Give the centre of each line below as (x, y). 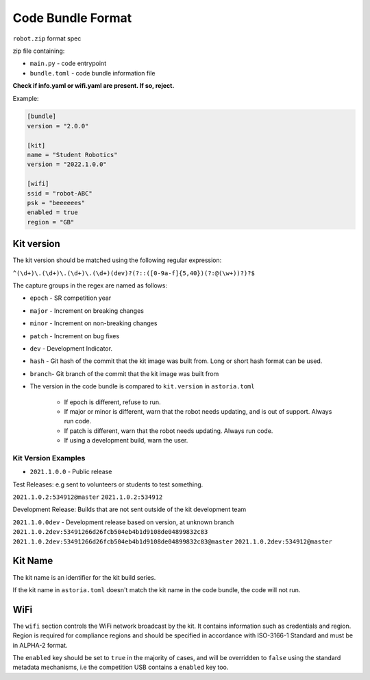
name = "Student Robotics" (72, 155)
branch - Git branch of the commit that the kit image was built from (124, 373)
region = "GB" (51, 222)
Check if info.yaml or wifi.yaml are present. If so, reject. (94, 86)
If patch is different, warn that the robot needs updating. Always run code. (169, 431)
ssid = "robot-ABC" (60, 193)
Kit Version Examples (49, 458)
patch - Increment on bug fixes (75, 336)
